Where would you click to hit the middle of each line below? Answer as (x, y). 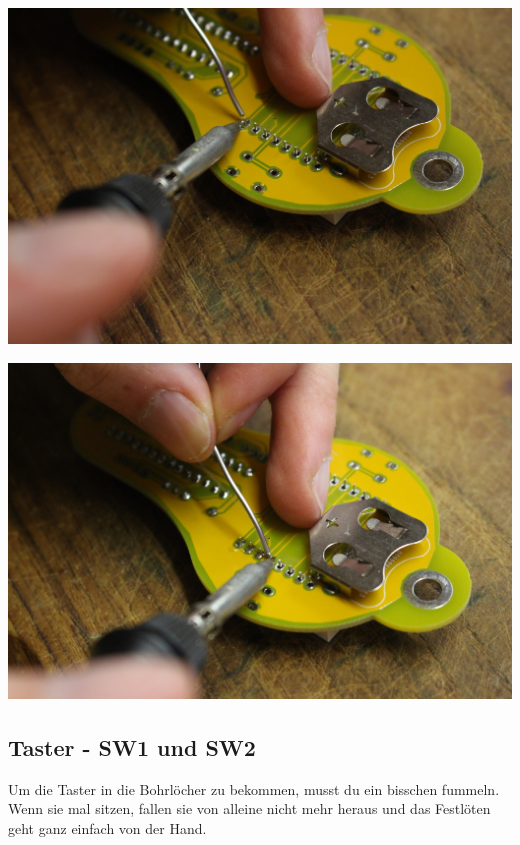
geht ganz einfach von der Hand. (107, 827)
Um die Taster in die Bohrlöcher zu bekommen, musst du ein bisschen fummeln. (254, 788)
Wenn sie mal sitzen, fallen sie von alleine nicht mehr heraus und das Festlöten (249, 808)
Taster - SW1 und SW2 (132, 746)
